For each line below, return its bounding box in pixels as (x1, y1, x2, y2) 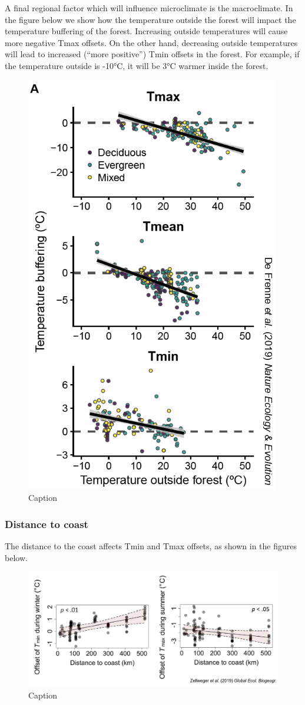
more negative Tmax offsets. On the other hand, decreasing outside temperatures (5, 36, 298, 48)
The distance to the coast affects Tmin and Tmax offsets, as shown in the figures (5, 539, 297, 552)
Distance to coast (5, 516, 88, 531)
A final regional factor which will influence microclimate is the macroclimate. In (5, 2, 293, 14)
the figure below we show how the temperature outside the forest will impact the (5, 13, 296, 25)
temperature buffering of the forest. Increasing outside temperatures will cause (5, 25, 288, 37)
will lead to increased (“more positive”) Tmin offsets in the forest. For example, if (5, 48, 300, 60)
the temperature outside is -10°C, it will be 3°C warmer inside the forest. (5, 59, 268, 71)
